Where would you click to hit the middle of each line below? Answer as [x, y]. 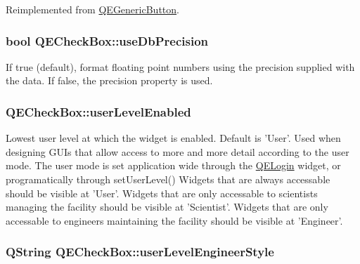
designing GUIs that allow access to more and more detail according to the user [178, 151]
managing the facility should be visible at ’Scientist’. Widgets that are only [167, 207]
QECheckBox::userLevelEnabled [98, 111]
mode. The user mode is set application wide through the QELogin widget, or [173, 165]
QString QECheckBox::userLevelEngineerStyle [140, 252]
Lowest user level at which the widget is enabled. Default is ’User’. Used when [173, 138]
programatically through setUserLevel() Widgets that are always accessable [168, 179]
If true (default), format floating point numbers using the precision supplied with [180, 66]
